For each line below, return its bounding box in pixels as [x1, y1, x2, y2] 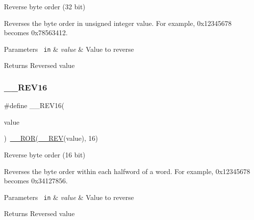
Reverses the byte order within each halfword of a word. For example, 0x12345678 [4, 166, 251, 176]
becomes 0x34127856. [4, 176, 68, 186]
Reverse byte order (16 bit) [4, 150, 86, 160]
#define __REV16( [4, 100, 64, 110]
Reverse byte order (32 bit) [4, 1, 86, 11]
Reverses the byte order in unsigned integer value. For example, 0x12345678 [4, 18, 232, 28]
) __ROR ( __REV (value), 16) [4, 133, 98, 143]
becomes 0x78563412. [4, 27, 68, 38]
